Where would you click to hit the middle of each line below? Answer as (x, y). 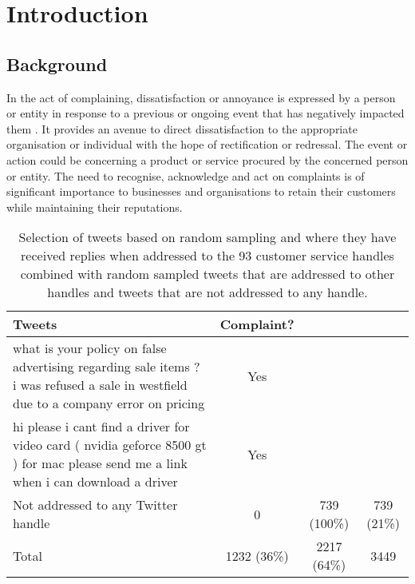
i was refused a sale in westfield (100, 385)
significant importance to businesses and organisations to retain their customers (201, 191)
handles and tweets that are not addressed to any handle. (207, 292)
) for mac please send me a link (100, 463)
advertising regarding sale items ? (107, 367)
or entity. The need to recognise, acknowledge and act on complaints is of (186, 175)
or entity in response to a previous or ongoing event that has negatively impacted (206, 113)
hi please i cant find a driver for (101, 427)
